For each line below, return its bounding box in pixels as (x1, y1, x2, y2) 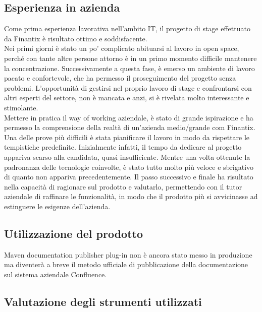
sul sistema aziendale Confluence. (4, 269, 107, 279)
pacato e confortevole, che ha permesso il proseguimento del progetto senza (4, 73, 236, 83)
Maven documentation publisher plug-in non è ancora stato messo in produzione (4, 249, 252, 260)
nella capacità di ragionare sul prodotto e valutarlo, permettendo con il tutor (4, 181, 242, 192)
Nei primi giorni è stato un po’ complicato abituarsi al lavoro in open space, (4, 43, 239, 53)
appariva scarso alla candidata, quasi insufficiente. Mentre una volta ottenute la (4, 151, 250, 162)
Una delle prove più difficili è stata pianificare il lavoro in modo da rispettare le (4, 132, 250, 142)
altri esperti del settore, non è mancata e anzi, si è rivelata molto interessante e (4, 92, 249, 103)
